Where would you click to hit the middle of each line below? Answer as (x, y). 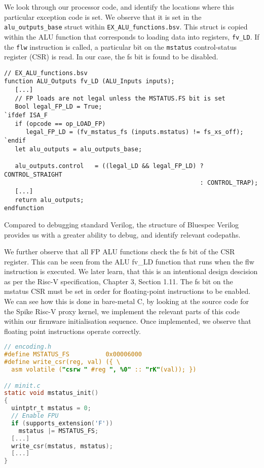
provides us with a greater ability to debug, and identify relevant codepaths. (122, 234)
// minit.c (22, 386)
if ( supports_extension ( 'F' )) (62, 423)
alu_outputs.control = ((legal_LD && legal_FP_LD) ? (109, 166)
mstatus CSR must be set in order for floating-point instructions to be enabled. (127, 291)
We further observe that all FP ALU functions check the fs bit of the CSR (120, 252)
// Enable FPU (35, 416)
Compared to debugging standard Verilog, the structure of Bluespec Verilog (122, 224)
